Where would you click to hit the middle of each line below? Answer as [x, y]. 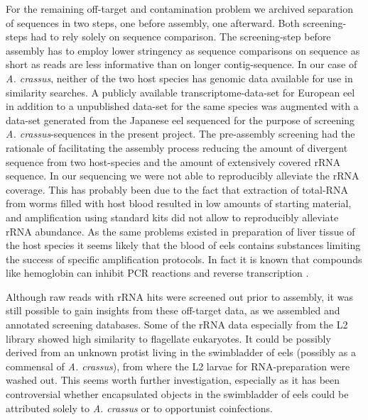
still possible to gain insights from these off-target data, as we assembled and [173, 310]
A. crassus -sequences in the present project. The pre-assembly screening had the [180, 134]
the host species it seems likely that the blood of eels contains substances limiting [183, 245]
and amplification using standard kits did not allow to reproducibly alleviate [172, 217]
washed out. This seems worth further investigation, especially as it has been [173, 380]
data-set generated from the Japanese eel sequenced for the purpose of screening [180, 120]
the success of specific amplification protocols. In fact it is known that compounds [184, 259]
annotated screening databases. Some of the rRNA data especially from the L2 [177, 325]
